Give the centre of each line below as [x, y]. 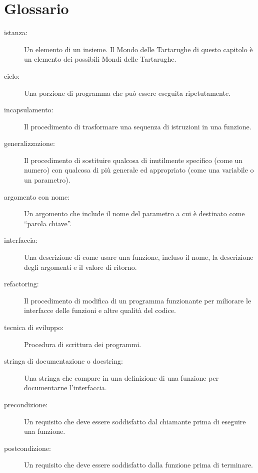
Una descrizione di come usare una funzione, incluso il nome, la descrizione [139, 257]
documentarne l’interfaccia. [65, 387]
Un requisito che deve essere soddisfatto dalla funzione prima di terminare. [138, 465]
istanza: [16, 32]
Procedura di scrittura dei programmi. [83, 344]
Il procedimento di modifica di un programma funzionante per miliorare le [138, 300]
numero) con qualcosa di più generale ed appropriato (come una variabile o [139, 170]
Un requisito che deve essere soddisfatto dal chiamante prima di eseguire [135, 421]
